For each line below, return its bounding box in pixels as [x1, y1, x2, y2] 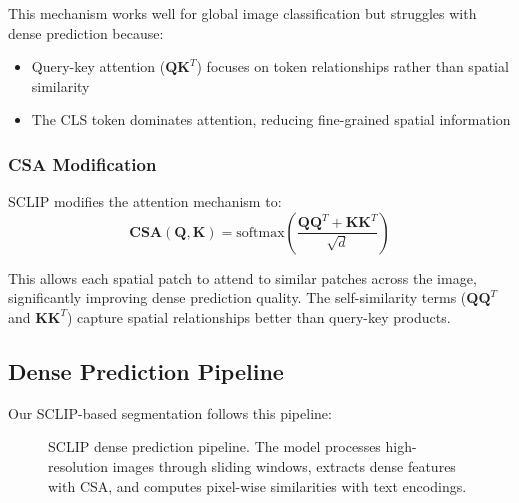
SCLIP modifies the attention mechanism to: [8, 191, 282, 212]
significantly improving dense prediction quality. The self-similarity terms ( [8, 287, 467, 308]
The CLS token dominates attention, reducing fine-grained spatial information [31, 109, 511, 130]
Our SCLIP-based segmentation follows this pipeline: [8, 402, 332, 423]
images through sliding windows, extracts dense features [112, 455, 456, 476]
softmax [236, 225, 285, 240]
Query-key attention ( [31, 56, 166, 77]
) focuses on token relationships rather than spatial [196, 56, 509, 77]
